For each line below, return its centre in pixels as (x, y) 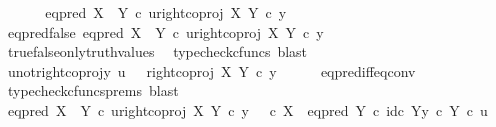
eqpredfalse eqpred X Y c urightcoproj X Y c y (165, 31)
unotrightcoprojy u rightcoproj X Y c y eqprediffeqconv (211, 70)
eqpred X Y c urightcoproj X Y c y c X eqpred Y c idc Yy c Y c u (247, 109)
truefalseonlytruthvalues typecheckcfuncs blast (157, 51)
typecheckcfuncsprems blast (93, 90)
